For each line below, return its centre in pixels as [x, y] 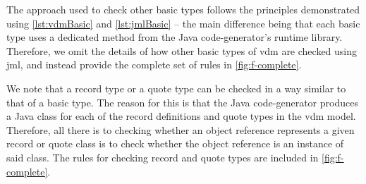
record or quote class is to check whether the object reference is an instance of [175, 143]
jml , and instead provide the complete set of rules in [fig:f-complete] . [154, 65]
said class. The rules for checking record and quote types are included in [163, 157]
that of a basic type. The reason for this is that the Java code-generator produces [182, 102]
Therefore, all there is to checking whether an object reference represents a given [181, 129]
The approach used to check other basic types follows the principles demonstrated [183, 9]
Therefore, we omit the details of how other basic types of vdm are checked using [182, 50]
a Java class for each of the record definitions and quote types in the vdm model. [181, 116]
